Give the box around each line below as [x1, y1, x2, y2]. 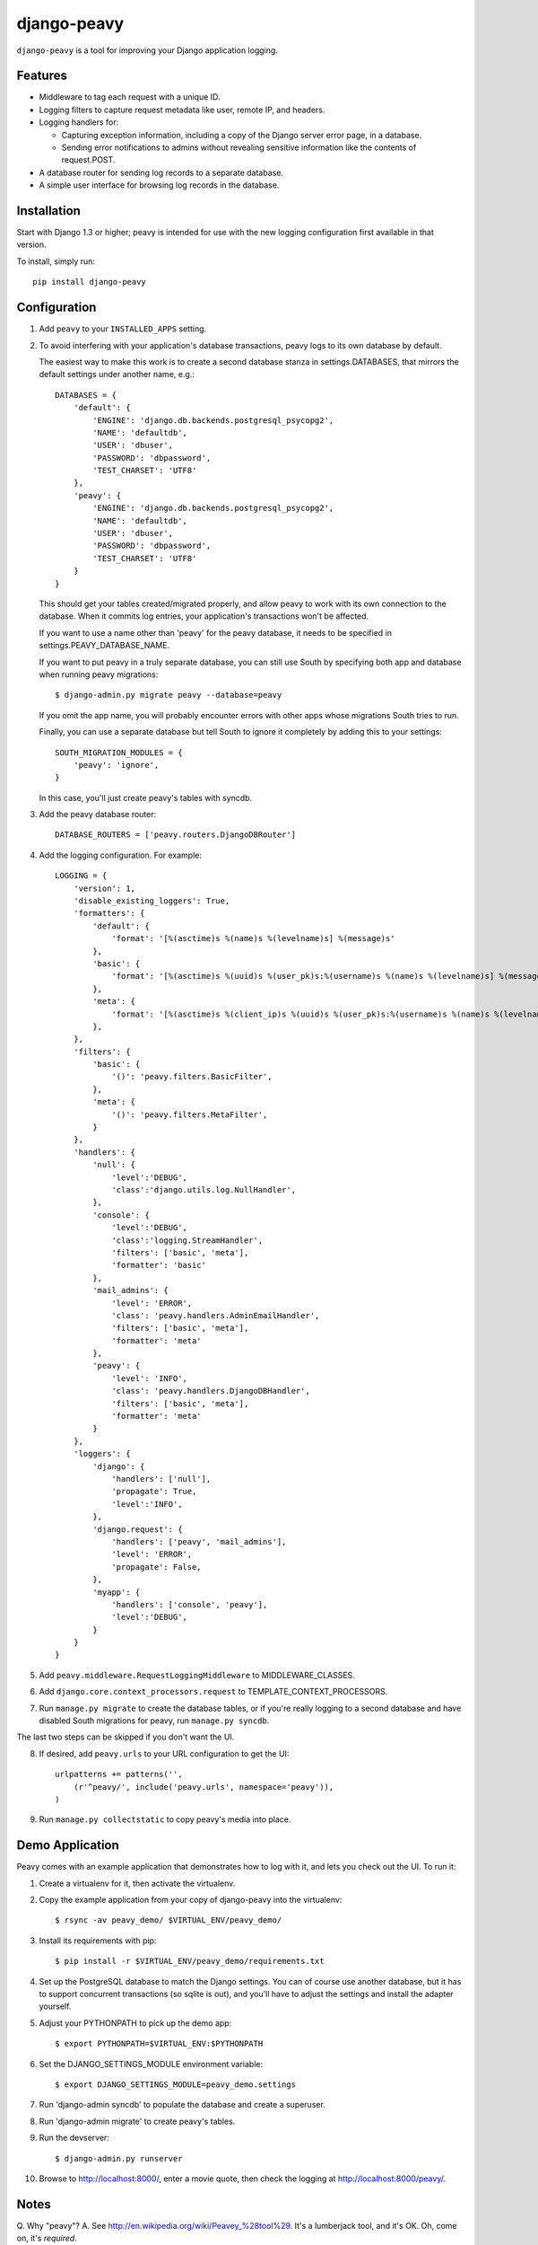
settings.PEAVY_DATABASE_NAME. [39, 640, 170, 651]
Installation [16, 203, 81, 218]
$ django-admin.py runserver [55, 2153, 183, 2163]
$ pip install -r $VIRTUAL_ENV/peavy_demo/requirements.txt [55, 1956, 325, 1967]
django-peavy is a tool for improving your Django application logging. [16, 45, 278, 56]
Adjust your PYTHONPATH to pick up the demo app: [39, 2017, 232, 2029]
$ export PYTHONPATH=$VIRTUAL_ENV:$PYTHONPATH [55, 2038, 264, 2049]
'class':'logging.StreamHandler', [111, 1235, 264, 1246]
